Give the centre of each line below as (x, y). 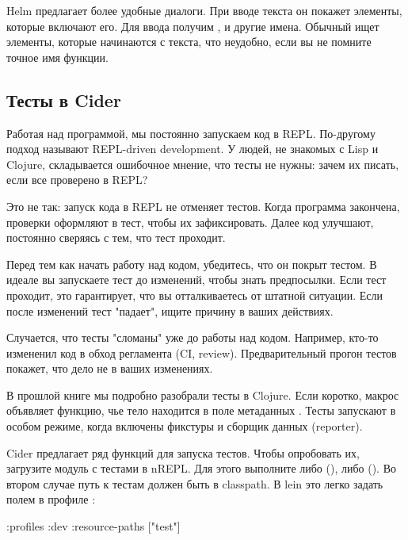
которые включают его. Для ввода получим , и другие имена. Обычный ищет (193, 26)
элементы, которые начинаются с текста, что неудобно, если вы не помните (189, 42)
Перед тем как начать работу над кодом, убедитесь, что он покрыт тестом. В (192, 264)
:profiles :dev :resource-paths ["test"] (93, 526)
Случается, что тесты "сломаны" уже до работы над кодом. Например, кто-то (193, 337)
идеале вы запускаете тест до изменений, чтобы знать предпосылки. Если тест (196, 280)
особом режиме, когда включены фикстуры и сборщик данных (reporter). (185, 426)
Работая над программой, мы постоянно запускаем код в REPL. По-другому (191, 133)
